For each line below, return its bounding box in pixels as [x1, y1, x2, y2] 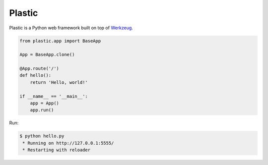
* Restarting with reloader [22, 147, 91, 153]
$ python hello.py [19, 133, 65, 139]
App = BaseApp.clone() [19, 52, 75, 57]
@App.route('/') [19, 66, 60, 71]
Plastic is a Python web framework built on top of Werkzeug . [9, 25, 134, 31]
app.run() [30, 107, 54, 113]
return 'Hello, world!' [30, 79, 88, 85]
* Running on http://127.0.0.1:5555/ [22, 140, 114, 146]
